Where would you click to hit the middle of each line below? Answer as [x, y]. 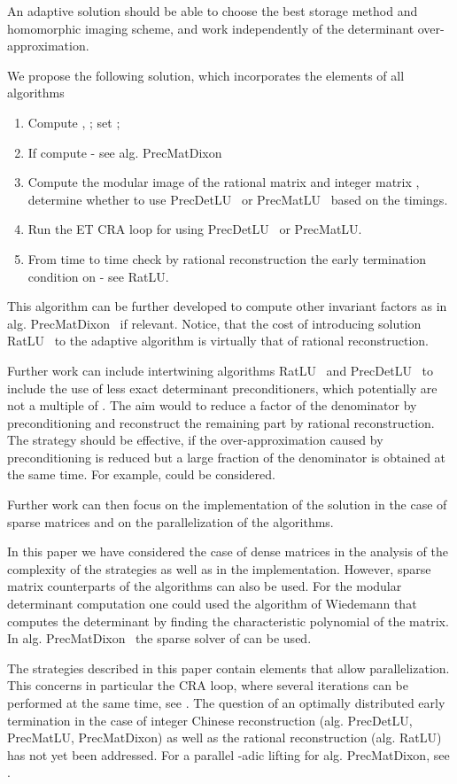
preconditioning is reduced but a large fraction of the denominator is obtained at [227, 457]
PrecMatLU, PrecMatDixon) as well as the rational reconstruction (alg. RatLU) [225, 737]
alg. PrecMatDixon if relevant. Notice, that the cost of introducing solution [214, 323]
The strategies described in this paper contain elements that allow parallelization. [228, 668]
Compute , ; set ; [74, 122]
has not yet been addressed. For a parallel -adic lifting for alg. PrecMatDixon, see [228, 754]
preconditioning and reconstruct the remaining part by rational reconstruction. [221, 422]
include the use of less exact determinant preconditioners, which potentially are [222, 388]
